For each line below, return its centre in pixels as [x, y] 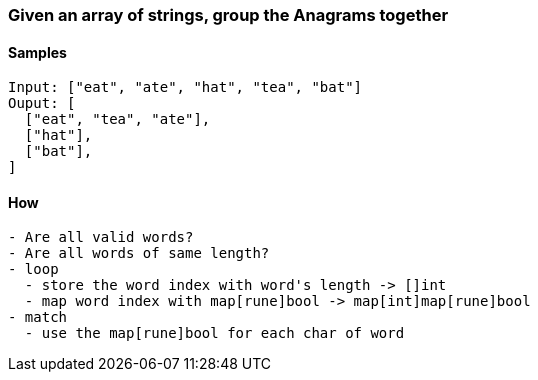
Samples [37, 52]
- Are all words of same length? [139, 253]
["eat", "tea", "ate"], [117, 119]
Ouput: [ [42, 103]
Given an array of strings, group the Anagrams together [228, 15]
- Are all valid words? [101, 237]
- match [38, 317]
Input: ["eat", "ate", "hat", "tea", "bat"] [185, 87]
